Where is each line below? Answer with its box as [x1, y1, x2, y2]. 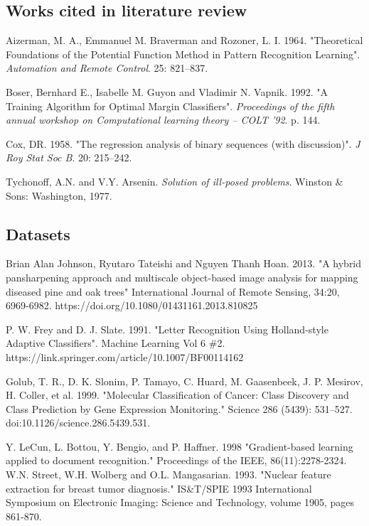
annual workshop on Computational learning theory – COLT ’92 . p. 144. [6, 112, 321, 127]
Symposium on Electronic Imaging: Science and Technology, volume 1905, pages [6, 495, 354, 510]
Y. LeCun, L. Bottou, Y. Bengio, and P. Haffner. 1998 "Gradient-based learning [6, 439, 353, 453]
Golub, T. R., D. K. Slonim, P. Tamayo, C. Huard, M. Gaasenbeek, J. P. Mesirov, [6, 373, 363, 388]
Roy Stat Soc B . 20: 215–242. [6, 150, 132, 165]
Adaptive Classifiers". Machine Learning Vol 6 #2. [6, 336, 225, 350]
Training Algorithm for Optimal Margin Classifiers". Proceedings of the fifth [6, 98, 335, 113]
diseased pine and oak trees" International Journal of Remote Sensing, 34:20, [6, 284, 340, 299]
